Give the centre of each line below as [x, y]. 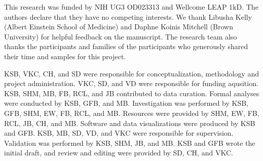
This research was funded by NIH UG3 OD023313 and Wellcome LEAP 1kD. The [131, 7]
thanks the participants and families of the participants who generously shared [126, 46]
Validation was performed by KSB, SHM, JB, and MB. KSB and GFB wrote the [130, 143]
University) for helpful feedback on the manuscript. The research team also [121, 36]
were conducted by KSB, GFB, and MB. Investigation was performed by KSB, [126, 103]
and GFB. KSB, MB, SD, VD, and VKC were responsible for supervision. [119, 133]
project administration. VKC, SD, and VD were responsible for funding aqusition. [131, 83]
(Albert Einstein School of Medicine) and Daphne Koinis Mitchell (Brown [119, 27]
